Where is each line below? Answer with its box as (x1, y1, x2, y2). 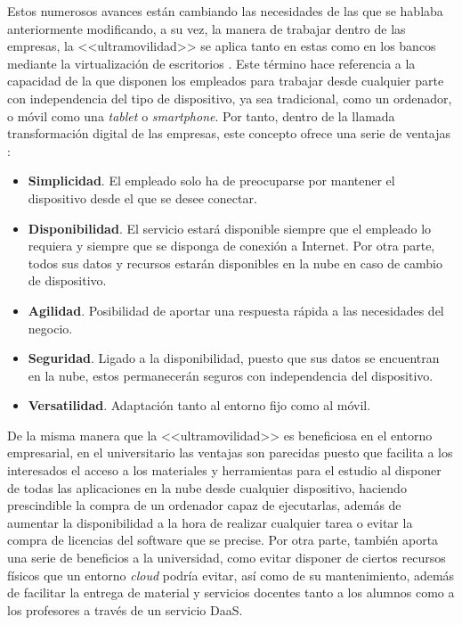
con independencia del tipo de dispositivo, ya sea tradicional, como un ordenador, (7, 88, 452, 107)
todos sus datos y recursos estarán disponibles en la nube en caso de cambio (28, 253, 442, 272)
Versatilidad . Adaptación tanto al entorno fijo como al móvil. (28, 396, 371, 415)
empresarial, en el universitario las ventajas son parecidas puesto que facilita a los (7, 443, 453, 462)
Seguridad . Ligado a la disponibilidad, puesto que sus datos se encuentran (28, 349, 440, 367)
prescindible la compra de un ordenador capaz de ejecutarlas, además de (7, 496, 401, 514)
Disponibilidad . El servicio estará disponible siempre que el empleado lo (28, 218, 432, 237)
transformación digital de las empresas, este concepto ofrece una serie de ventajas (7, 124, 451, 143)
